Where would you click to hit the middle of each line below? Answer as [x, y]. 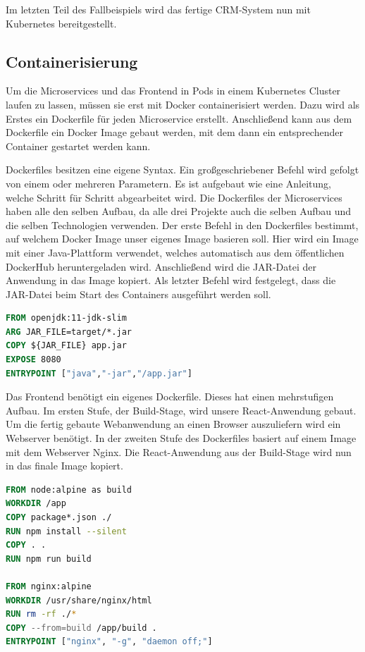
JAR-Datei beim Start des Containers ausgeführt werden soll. [138, 294]
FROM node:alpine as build [69, 490]
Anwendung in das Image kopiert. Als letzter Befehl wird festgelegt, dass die [171, 280]
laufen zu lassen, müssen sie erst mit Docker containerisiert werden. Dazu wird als [183, 104]
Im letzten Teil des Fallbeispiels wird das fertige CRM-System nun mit [158, 9]
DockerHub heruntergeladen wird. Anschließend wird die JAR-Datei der [161, 266]
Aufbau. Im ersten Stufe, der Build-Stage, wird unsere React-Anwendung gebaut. [181, 410]
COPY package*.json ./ [59, 518]
